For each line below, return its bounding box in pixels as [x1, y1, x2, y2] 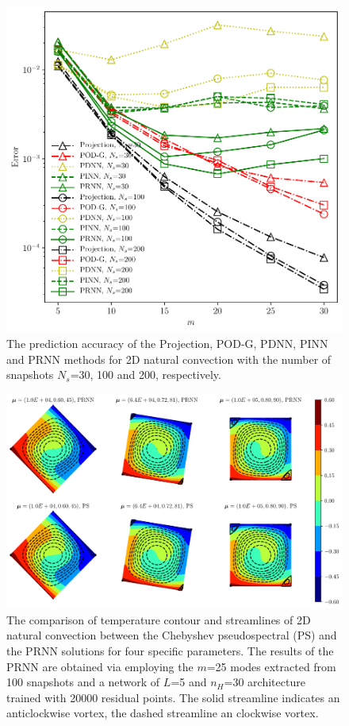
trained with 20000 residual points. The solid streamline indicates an [6, 689, 340, 705]
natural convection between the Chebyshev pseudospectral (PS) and [6, 627, 337, 643]
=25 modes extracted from [206, 658, 336, 674]
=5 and [171, 674, 207, 690]
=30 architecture [224, 674, 305, 690]
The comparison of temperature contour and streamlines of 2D [6, 611, 311, 628]
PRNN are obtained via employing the [6, 658, 194, 674]
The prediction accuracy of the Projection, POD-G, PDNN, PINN [6, 335, 328, 352]
